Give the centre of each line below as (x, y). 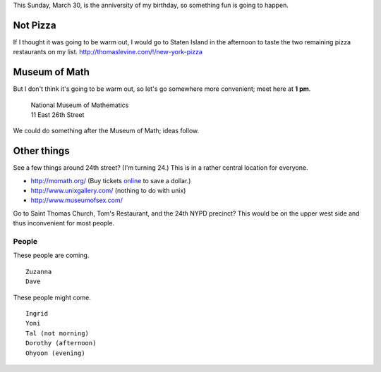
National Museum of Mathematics (80, 105)
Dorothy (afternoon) (61, 343)
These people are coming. (51, 255)
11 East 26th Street (58, 114)
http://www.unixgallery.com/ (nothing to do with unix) (108, 191)
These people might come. (52, 297)
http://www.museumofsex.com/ (77, 200)
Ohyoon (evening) (55, 353)
